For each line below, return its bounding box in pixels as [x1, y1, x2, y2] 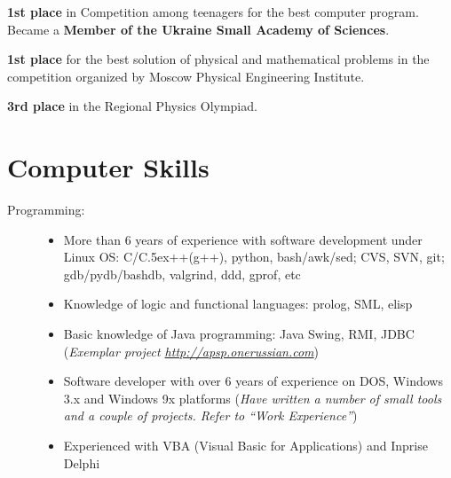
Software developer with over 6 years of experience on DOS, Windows [63, 372, 443, 390]
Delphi [63, 453, 100, 472]
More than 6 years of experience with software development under [63, 230, 423, 248]
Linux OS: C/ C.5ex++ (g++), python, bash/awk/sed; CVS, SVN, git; [63, 247, 445, 266]
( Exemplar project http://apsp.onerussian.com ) [63, 341, 320, 360]
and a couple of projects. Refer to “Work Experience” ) [63, 406, 358, 425]
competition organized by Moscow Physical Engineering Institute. [7, 67, 365, 85]
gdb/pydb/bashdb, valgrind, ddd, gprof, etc [63, 264, 301, 283]
